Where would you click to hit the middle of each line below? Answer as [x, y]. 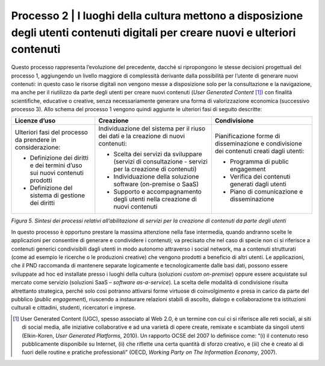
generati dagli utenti [258, 185]
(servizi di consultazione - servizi [160, 162]
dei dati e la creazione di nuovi [142, 136]
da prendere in [36, 140]
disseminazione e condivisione [258, 144]
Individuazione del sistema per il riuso [152, 129]
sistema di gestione [57, 195]
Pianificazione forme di [247, 136]
